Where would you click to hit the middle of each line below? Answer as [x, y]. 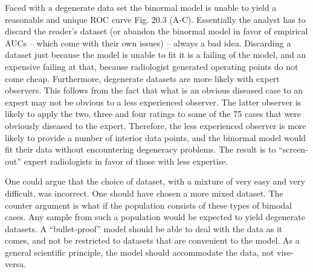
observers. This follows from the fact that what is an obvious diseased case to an [154, 90]
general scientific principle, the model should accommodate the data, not [140, 252]
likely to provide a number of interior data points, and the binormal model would [156, 137]
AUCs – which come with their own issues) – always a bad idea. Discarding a [148, 43]
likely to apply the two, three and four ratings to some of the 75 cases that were [153, 114]
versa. [16, 264]
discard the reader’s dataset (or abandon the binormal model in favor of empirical [156, 31]
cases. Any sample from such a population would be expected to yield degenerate [155, 217]
